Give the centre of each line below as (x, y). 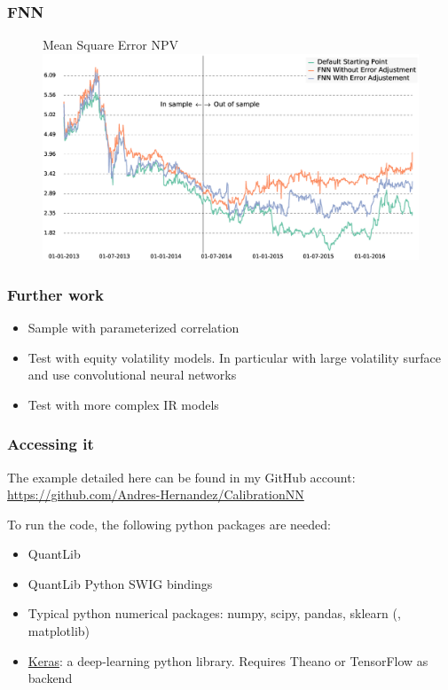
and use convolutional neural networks (132, 375)
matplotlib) (59, 631)
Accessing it (51, 444)
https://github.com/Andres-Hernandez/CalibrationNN (156, 494)
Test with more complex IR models (123, 404)
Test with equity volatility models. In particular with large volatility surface (234, 357)
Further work (56, 294)
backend (50, 678)
